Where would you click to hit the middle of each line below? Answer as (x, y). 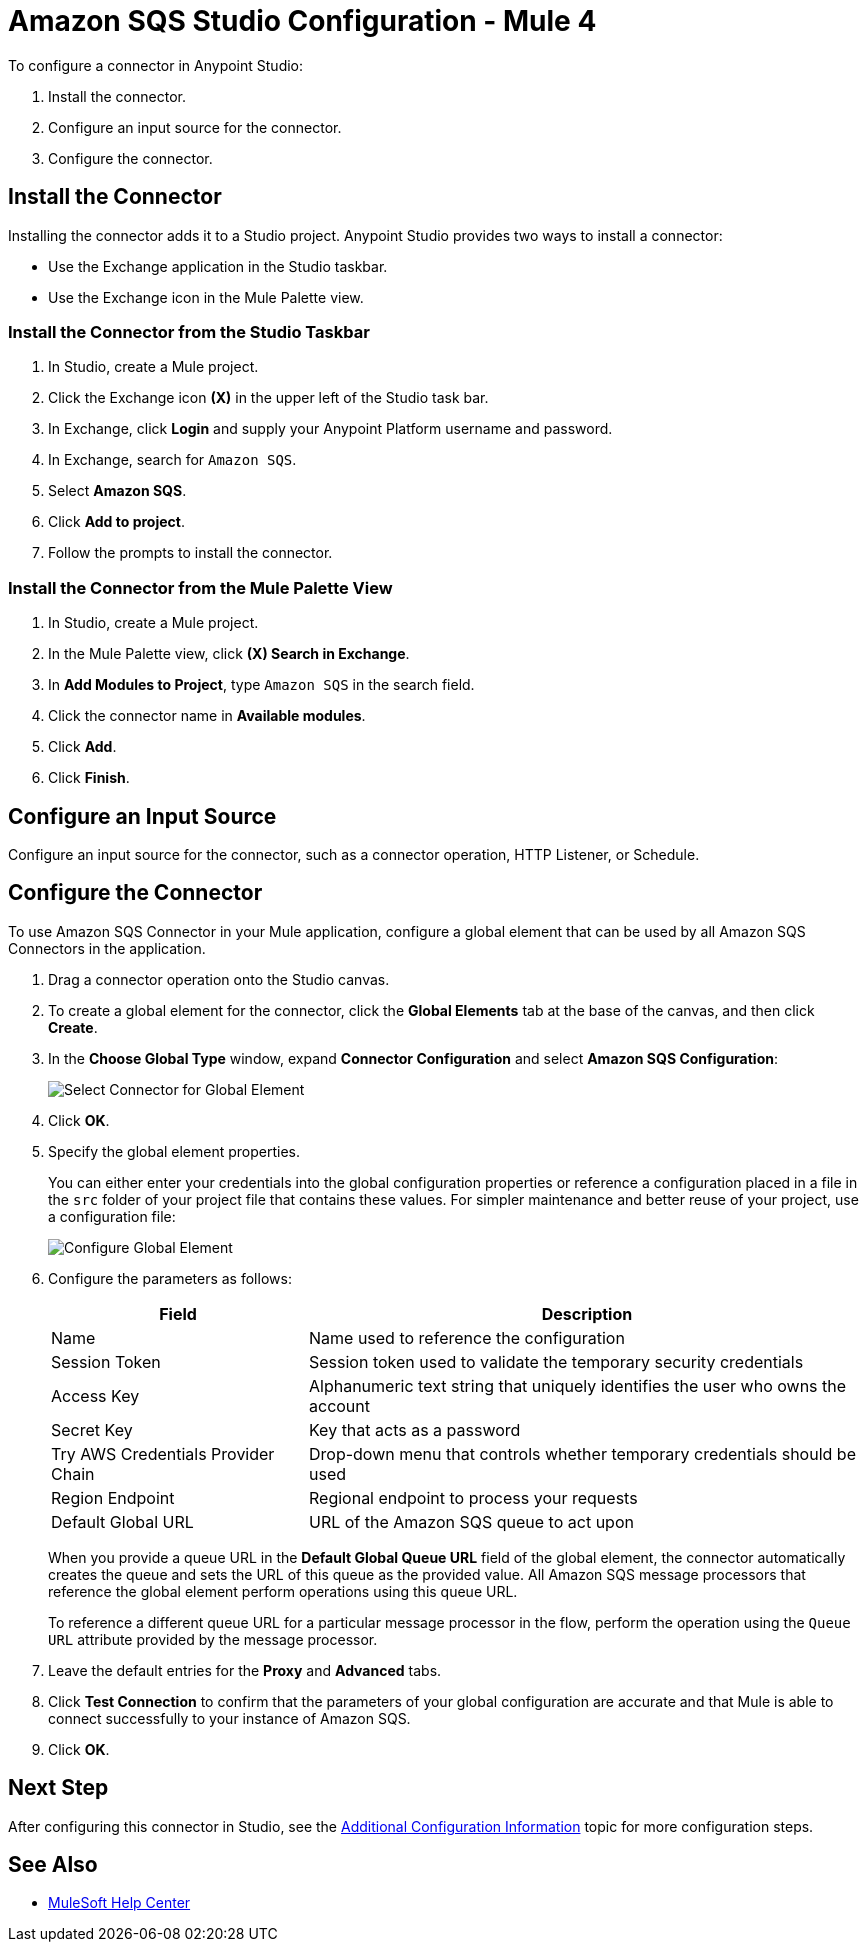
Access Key (95, 1395)
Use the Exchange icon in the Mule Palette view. (206, 297)
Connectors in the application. (107, 948)
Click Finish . (89, 778)
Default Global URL (122, 1521)
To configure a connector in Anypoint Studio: (156, 65)
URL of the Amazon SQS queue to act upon (471, 1521)
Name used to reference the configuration (467, 1337)
